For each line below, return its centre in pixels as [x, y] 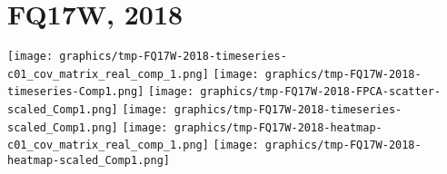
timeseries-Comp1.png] [76, 92]
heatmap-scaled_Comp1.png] [89, 161]
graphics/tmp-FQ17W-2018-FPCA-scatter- [321, 92]
